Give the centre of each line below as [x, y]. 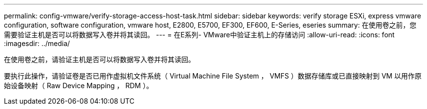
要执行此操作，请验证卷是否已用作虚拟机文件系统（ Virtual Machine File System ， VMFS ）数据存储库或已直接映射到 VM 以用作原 [213, 76]
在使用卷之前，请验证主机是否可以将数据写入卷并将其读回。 [99, 59]
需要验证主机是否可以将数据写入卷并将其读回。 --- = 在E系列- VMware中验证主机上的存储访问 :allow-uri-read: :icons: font [199, 35]
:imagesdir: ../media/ [37, 43]
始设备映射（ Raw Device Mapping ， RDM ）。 [78, 86]
